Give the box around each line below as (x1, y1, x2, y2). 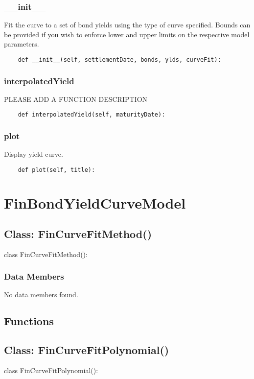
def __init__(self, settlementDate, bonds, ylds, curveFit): (18, 56, 221, 63)
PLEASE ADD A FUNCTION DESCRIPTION (4, 94, 148, 104)
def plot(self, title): (18, 166, 95, 173)
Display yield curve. (4, 149, 63, 159)
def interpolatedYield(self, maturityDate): (18, 111, 165, 118)
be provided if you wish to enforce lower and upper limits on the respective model (4, 29, 250, 39)
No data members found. (4, 289, 78, 299)
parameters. (4, 39, 39, 49)
